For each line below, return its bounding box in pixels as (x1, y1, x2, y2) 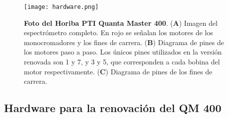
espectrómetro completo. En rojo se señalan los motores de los (24, 27, 213, 38)
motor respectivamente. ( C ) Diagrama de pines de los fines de (24, 66, 213, 76)
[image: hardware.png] (24, 3, 99, 10)
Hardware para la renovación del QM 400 (4, 100, 222, 116)
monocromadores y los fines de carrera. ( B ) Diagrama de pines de (24, 37, 224, 47)
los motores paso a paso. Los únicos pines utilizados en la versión (24, 47, 222, 57)
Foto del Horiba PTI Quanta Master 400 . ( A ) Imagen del (24, 17, 218, 28)
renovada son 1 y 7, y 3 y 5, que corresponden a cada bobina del (24, 57, 220, 67)
